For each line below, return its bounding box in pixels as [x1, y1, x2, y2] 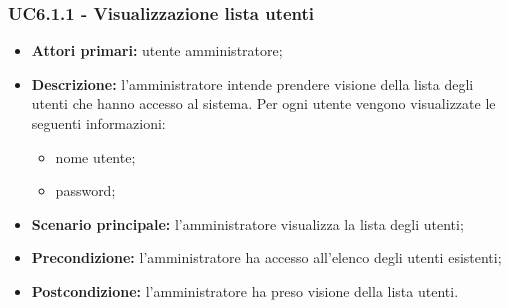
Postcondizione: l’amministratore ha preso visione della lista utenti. [31, 280, 459, 301]
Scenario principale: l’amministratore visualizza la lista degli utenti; [31, 213, 464, 234]
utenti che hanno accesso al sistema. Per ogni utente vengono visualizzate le [31, 93, 496, 114]
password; [55, 180, 116, 201]
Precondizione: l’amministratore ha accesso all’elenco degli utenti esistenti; [31, 247, 502, 268]
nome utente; [55, 146, 136, 167]
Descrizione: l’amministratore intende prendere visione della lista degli [31, 73, 474, 94]
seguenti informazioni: [31, 113, 166, 133]
